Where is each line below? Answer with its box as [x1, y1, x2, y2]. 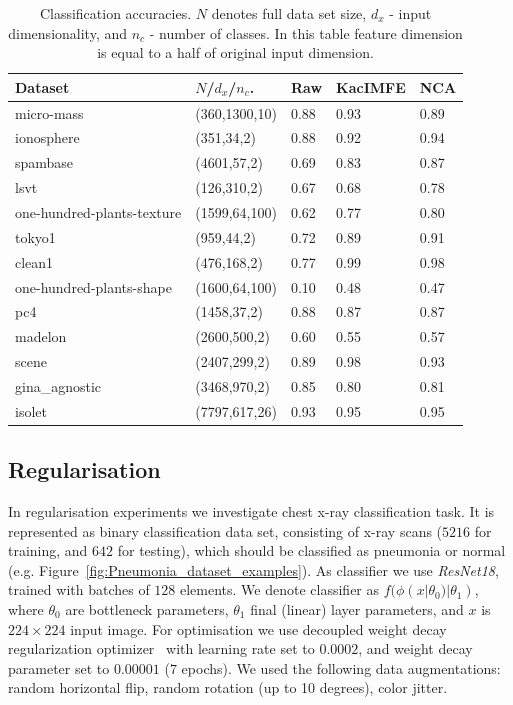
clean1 [15, 251, 54, 272]
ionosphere [15, 127, 80, 148]
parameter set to [8, 657, 110, 678]
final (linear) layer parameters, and [250, 599, 464, 620]
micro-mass [15, 102, 84, 123]
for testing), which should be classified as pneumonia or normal [117, 540, 506, 561]
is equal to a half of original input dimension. [97, 42, 374, 63]
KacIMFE [336, 76, 406, 97]
